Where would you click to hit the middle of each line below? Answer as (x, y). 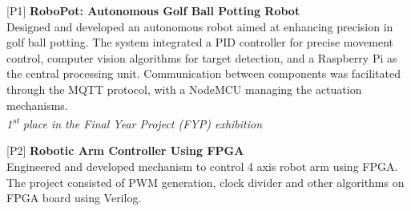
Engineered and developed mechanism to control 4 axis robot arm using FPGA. (202, 166)
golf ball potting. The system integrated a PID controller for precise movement (200, 42)
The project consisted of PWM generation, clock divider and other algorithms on (205, 182)
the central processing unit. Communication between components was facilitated (203, 73)
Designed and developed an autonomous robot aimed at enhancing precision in (200, 26)
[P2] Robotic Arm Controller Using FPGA (125, 150)
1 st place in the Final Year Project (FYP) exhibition (135, 122)
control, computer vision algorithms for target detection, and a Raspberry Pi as (202, 57)
